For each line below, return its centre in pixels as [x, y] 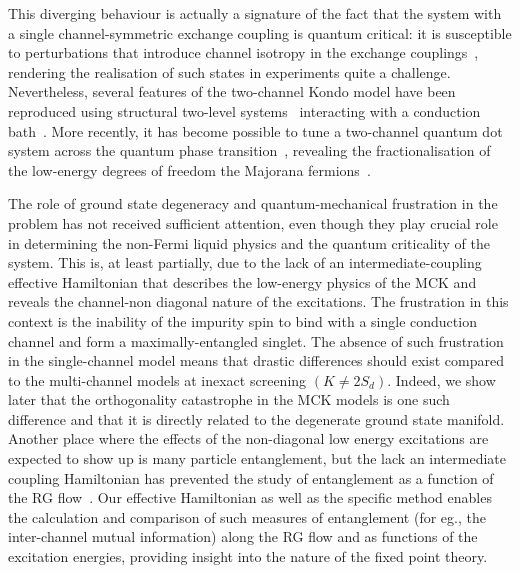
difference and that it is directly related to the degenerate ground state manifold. [256, 418]
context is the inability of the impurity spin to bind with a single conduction [242, 320]
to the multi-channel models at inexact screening [157, 379]
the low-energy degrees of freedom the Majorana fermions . [189, 169]
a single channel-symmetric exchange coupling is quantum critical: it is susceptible [260, 32]
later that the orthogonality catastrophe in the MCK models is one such [229, 399]
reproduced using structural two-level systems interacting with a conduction [244, 110]
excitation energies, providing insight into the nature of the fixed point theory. [248, 556]
